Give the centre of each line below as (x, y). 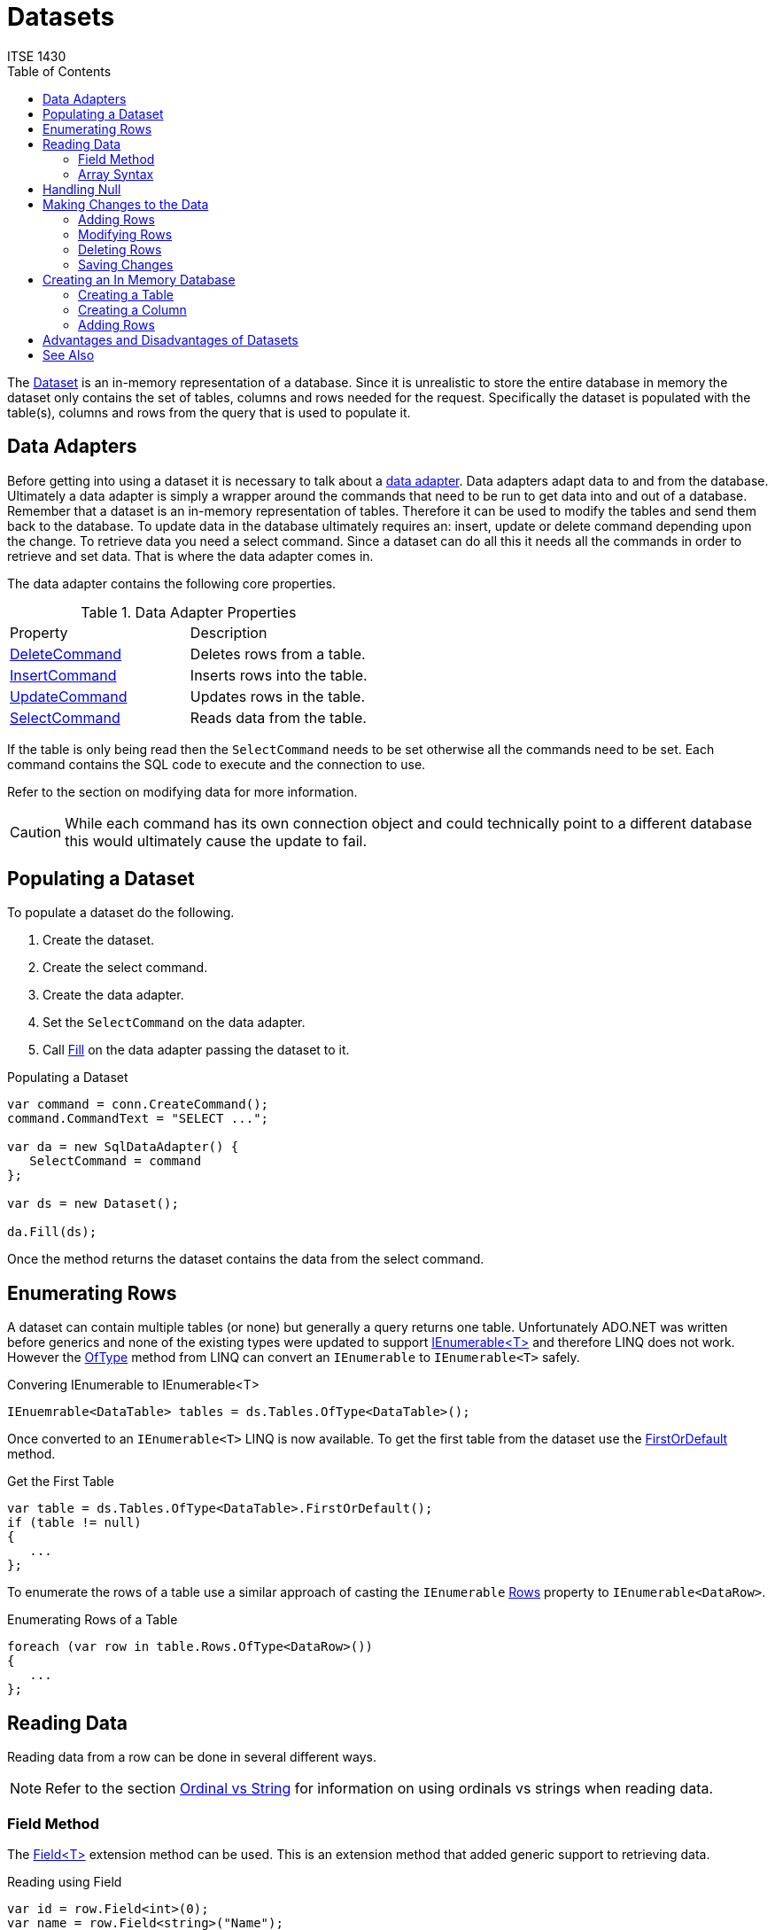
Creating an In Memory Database (139, 279)
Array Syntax (116, 174)
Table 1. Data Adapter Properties (189, 612)
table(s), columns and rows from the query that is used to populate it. (209, 412)
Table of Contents (59, 71)
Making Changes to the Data (126, 204)
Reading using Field (65, 1881)
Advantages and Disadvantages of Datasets (170, 339)
